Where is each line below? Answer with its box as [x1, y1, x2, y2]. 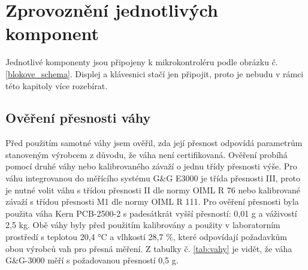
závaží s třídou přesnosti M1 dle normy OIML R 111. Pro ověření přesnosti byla [5, 195, 299, 208]
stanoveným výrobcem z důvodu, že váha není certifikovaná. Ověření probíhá [5, 148, 288, 160]
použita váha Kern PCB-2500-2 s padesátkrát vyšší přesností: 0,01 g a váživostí [5, 207, 297, 219]
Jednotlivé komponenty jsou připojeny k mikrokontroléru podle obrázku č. [5, 56, 278, 68]
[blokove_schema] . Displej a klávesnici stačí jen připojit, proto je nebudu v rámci [5, 67, 304, 80]
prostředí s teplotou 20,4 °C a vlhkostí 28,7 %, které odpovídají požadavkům [5, 230, 287, 243]
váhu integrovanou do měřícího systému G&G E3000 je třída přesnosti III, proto [5, 172, 301, 184]
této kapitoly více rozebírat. [5, 79, 108, 92]
